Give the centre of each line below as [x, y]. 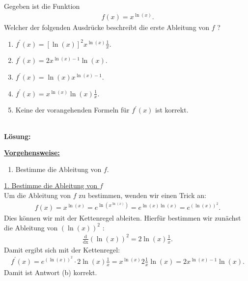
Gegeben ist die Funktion [42, 6]
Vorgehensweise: [32, 153]
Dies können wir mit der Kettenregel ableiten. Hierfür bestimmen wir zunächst [123, 218]
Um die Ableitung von [38, 195]
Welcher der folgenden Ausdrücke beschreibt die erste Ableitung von [107, 27]
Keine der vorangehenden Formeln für [72, 110]
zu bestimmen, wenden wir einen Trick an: [142, 195]
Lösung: [17, 136]
